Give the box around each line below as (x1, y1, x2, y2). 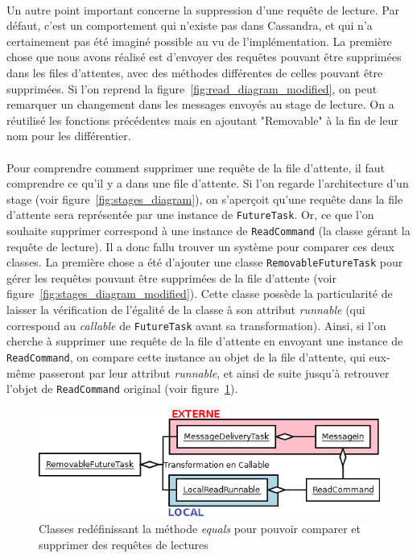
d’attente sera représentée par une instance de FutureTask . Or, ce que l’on (6, 206, 374, 223)
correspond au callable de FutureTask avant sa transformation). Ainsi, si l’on (6, 316, 386, 333)
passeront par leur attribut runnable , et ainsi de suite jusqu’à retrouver (39, 364, 390, 381)
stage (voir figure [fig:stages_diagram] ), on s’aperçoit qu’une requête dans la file (6, 190, 403, 207)
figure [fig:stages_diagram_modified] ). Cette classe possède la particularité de (6, 285, 393, 302)
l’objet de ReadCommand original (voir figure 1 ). (6, 380, 238, 397)
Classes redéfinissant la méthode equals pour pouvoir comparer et (39, 520, 361, 537)
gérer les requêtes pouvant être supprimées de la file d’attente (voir (6, 269, 337, 286)
